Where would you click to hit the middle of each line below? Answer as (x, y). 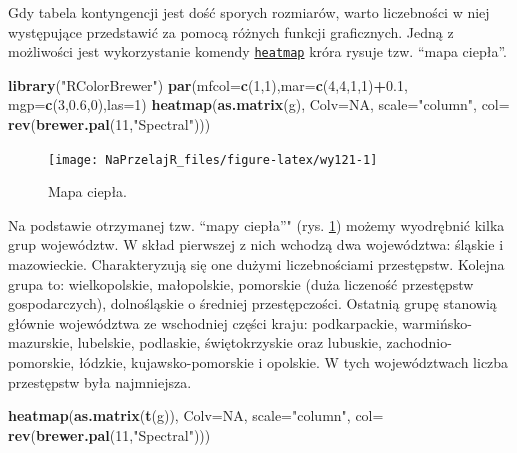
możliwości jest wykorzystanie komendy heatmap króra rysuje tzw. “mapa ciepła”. (257, 51)
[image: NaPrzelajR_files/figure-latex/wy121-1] (213, 159)
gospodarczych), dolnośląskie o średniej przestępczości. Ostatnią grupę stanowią (252, 303)
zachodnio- (419, 342)
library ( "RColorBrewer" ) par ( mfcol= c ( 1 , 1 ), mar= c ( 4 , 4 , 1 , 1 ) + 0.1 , (208, 84)
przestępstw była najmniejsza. (100, 381)
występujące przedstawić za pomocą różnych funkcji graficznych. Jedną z (231, 31)
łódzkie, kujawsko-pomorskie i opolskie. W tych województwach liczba (293, 362)
